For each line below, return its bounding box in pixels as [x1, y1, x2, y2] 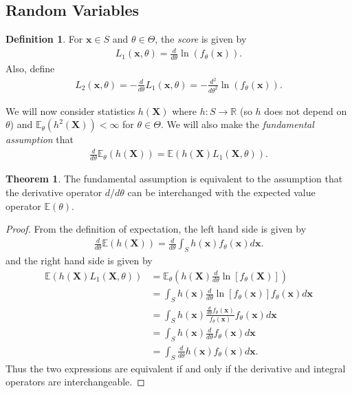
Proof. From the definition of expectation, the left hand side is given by [5, 222, 307, 236]
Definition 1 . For [5, 32, 83, 46]
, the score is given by [155, 32, 247, 46]
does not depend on [264, 103, 347, 118]
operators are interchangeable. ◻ [5, 374, 145, 389]
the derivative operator [5, 184, 102, 199]
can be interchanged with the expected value [127, 184, 316, 199]
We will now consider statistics [5, 103, 135, 118]
